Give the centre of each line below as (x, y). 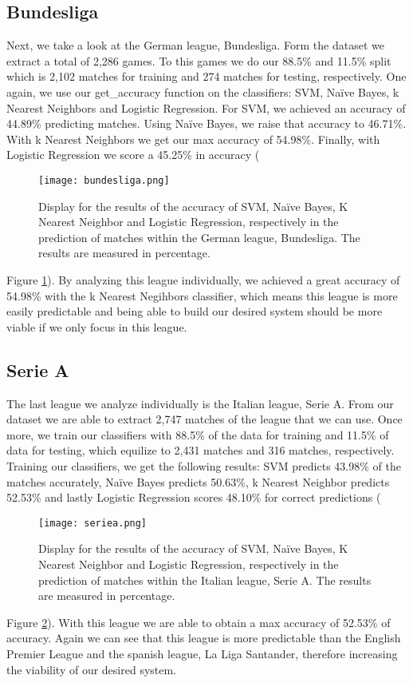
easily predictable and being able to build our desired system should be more (195, 311)
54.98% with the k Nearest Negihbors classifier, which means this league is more (202, 295)
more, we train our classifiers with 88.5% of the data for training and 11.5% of (198, 434)
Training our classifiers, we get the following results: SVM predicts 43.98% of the (204, 465)
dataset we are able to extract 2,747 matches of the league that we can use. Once (205, 419)
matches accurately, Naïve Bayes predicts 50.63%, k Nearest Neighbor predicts (198, 481)
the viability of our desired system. (92, 669)
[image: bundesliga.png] (104, 180)
